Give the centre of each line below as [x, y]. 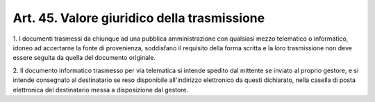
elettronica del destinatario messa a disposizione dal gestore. [101, 90]
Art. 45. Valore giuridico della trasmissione [139, 18]
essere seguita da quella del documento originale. [84, 58]
